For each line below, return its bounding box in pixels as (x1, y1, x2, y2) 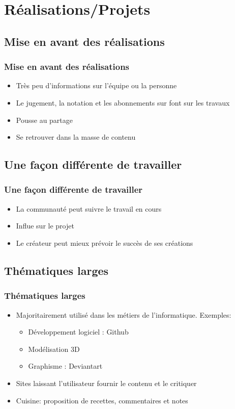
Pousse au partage (16, 114, 73, 125)
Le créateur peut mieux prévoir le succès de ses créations (16, 237, 193, 248)
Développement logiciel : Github (28, 326, 129, 337)
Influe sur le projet (16, 220, 74, 231)
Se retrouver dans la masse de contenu (16, 132, 136, 142)
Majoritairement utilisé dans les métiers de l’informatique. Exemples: (16, 309, 231, 320)
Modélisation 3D (28, 343, 80, 354)
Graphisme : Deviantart (28, 361, 103, 371)
